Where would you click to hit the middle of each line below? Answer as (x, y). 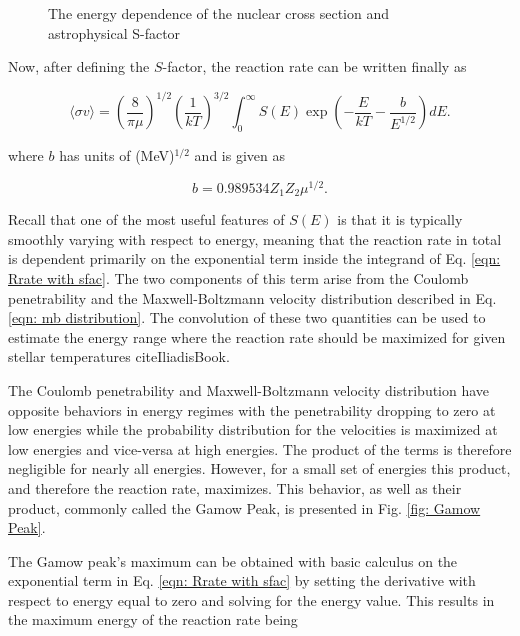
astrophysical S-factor (114, 32)
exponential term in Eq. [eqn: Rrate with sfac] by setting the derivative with (242, 580)
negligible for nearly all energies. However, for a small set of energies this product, (259, 468)
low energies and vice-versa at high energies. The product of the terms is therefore (260, 448)
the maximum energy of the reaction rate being (153, 619)
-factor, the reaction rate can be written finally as (314, 66)
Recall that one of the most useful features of (146, 219)
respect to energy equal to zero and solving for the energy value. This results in (251, 599)
